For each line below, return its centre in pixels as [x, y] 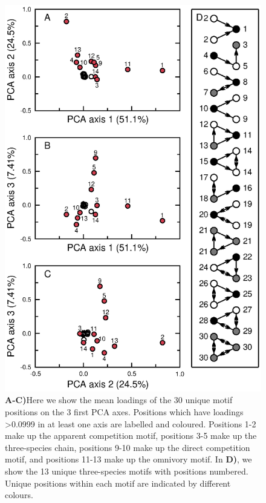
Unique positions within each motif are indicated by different [118, 483]
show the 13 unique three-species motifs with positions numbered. [127, 471]
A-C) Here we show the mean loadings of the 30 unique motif [119, 400]
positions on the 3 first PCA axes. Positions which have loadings [124, 411]
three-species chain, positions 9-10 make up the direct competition [128, 447]
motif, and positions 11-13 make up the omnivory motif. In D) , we [128, 459]
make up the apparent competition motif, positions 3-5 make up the [131, 436]
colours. [19, 495]
